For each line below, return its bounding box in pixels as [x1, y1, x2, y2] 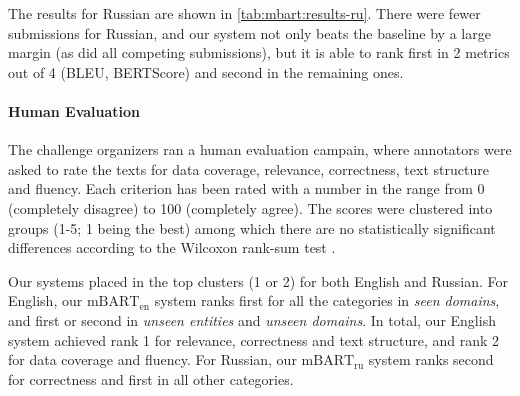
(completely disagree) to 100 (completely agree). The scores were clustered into [8, 197, 493, 218]
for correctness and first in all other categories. [8, 368, 294, 389]
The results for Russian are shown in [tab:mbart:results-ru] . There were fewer [8, 3, 481, 23]
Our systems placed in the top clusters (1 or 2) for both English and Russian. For [8, 270, 508, 291]
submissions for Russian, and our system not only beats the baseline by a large [8, 22, 491, 43]
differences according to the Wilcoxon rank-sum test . [8, 237, 336, 258]
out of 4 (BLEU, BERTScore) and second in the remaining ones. [8, 61, 404, 82]
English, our [8, 290, 83, 311]
